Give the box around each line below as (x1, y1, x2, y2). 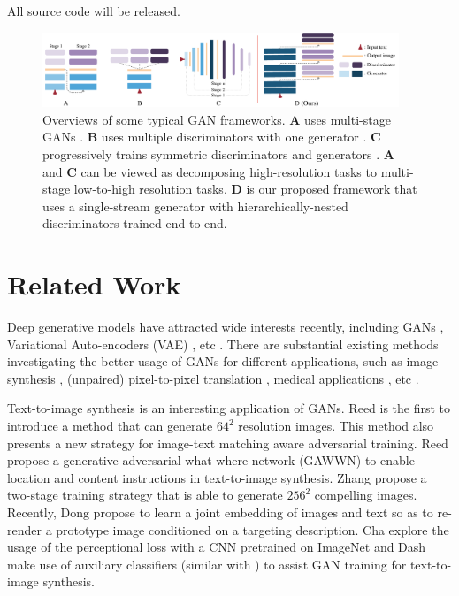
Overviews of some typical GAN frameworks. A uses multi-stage (42, 110, 391, 128)
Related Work (7, 266, 181, 302)
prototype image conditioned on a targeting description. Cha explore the (56, 520, 449, 539)
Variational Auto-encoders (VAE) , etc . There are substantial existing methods (7, 334, 439, 353)
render (7, 520, 42, 539)
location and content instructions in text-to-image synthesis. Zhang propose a (7, 468, 427, 486)
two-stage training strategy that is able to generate (7, 485, 283, 504)
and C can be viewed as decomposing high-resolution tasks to (42, 162, 377, 180)
